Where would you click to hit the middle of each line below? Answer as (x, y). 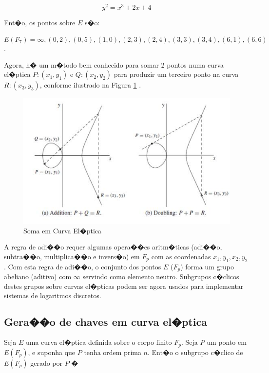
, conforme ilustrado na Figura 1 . (90, 85)
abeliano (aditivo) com (38, 276)
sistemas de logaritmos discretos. (53, 295)
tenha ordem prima (113, 352)
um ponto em (227, 342)
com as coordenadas (181, 256)
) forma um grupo (207, 266)
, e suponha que (52, 352)
